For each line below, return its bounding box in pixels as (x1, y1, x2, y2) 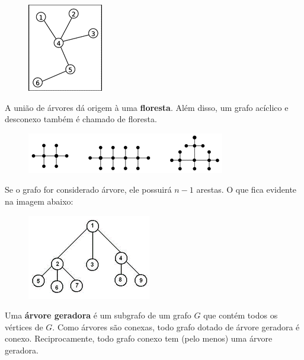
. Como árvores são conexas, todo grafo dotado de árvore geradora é (52, 320, 300, 333)
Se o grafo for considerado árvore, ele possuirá (5, 183, 172, 196)
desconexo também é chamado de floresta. (5, 113, 157, 125)
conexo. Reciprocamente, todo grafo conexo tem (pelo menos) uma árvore (5, 332, 273, 345)
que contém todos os (203, 309, 278, 321)
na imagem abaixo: (5, 195, 73, 207)
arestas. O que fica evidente (196, 183, 297, 196)
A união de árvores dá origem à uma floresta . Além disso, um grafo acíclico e (5, 101, 289, 113)
